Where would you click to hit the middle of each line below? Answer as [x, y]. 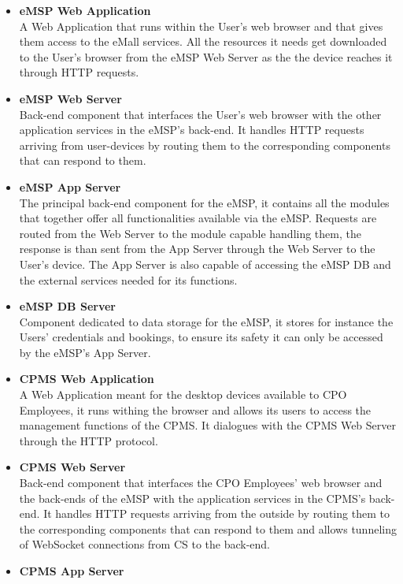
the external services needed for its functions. [128, 279]
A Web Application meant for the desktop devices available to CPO [183, 394]
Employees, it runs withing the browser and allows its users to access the [195, 409]
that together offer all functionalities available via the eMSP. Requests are [198, 218]
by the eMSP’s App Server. [85, 352]
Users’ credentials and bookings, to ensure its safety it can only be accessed [201, 337]
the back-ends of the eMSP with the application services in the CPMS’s [192, 498]
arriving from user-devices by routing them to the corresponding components [205, 145]
